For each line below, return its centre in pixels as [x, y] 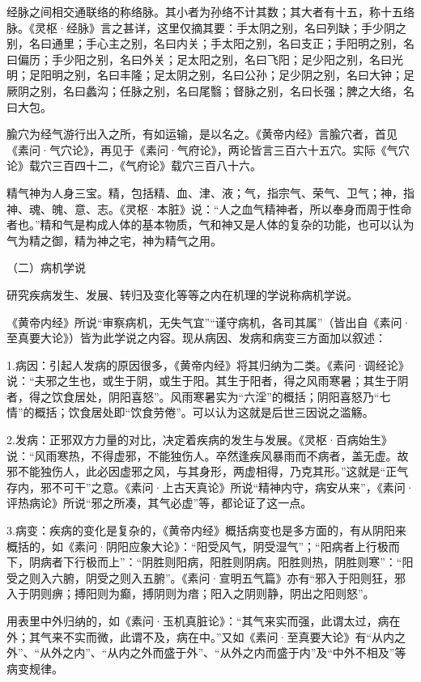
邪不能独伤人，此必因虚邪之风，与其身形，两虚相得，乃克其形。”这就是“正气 [208, 471]
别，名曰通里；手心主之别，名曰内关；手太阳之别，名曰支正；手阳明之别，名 [210, 43]
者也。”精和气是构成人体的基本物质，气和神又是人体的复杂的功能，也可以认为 [210, 225]
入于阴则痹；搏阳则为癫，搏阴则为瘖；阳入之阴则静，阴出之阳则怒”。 [191, 593]
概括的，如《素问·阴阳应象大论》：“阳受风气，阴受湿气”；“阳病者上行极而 [203, 546]
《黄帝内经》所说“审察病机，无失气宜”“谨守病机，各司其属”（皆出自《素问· [209, 322]
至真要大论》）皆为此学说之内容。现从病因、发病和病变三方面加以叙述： [196, 338]
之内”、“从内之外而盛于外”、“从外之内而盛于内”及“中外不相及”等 [234, 652]
